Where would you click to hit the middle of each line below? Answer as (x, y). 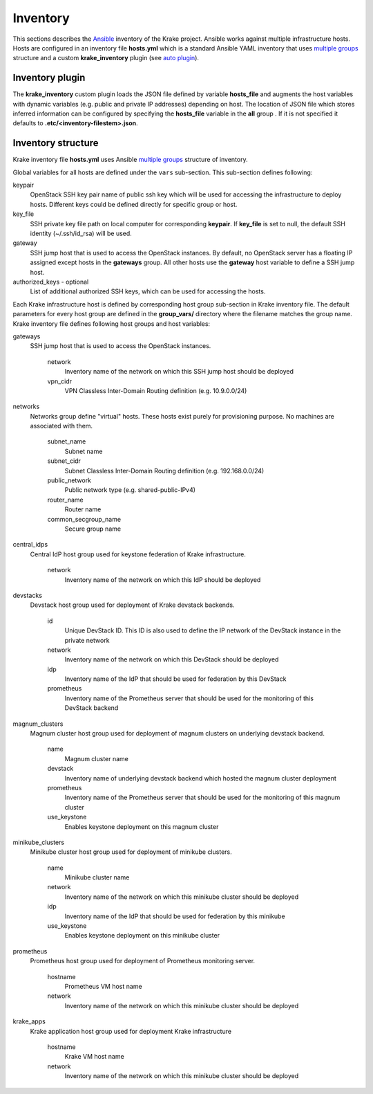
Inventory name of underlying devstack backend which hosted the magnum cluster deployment (200, 778)
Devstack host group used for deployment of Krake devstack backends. (132, 605)
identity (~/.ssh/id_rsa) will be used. (81, 234)
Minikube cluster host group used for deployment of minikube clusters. (131, 852)
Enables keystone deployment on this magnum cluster (142, 826)
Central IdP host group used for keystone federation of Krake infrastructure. (138, 554)
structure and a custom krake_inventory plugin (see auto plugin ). (106, 58)
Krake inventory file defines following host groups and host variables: (112, 323)
